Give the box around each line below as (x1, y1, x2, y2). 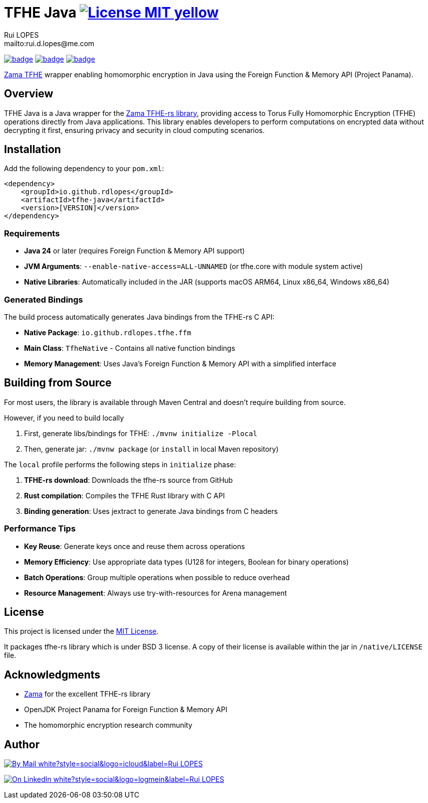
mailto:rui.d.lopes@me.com (4, 39, 95, 48)
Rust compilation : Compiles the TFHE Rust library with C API (24, 491, 225, 500)
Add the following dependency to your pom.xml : (4, 164, 164, 173)
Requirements (4, 228, 60, 238)
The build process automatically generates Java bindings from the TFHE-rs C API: (4, 312, 275, 321)
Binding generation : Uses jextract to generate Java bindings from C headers (24, 506, 278, 515)
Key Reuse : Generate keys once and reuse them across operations (24, 542, 245, 551)
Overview (4, 87, 54, 100)
